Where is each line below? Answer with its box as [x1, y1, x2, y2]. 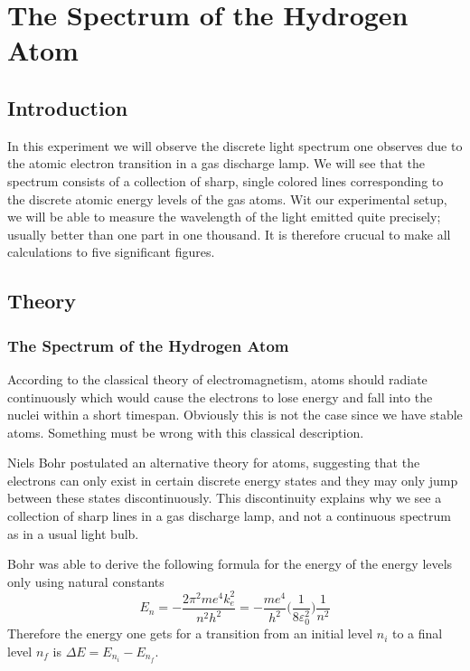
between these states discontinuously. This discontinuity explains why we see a [7, 488, 442, 507]
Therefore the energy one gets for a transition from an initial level [7, 624, 373, 643]
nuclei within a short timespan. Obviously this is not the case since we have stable [7, 405, 463, 424]
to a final [391, 624, 443, 643]
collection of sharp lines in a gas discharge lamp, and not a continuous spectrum [7, 506, 451, 525]
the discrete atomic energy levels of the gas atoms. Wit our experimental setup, [7, 189, 447, 208]
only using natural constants [7, 572, 164, 591]
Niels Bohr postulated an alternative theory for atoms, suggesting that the [7, 453, 420, 472]
